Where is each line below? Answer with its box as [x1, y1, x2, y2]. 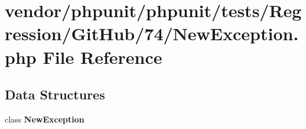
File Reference [43, 44, 162, 69]
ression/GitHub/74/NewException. [5, 21, 299, 46]
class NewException [5, 112, 84, 125]
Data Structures [5, 85, 105, 104]
